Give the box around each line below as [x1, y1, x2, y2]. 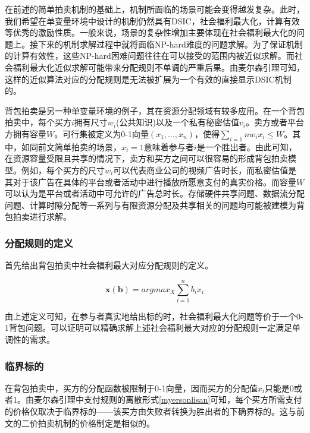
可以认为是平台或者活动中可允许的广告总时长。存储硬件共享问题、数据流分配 [5, 187, 305, 200]
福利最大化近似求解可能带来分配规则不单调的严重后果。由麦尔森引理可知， [12, 61, 305, 73]
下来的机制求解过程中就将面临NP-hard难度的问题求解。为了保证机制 [37, 37, 303, 50]
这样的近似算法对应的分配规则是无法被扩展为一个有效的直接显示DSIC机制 [5, 72, 292, 85]
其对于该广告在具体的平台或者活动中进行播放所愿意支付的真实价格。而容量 [5, 175, 296, 188]
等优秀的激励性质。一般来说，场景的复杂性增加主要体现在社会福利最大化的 [5, 26, 296, 39]
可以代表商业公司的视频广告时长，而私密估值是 [113, 163, 297, 176]
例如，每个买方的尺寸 [21, 163, 105, 176]
